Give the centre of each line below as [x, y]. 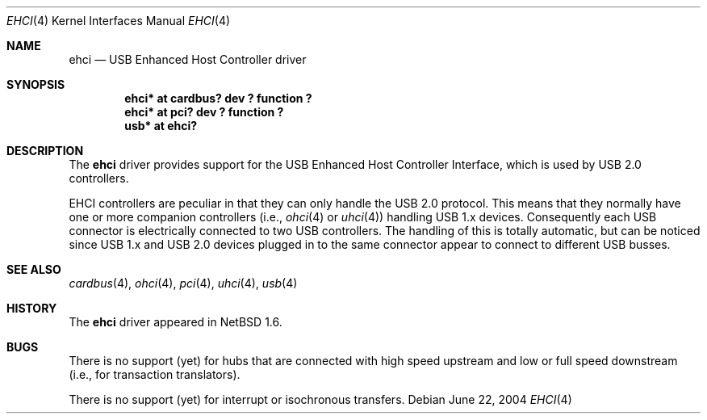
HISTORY [32, 308]
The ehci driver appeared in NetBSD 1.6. [176, 322]
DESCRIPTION [45, 151]
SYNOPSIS [36, 84]
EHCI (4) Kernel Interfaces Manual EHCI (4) [119, 21]
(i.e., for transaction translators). [155, 374]
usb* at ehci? [161, 126]
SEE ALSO [34, 269]
